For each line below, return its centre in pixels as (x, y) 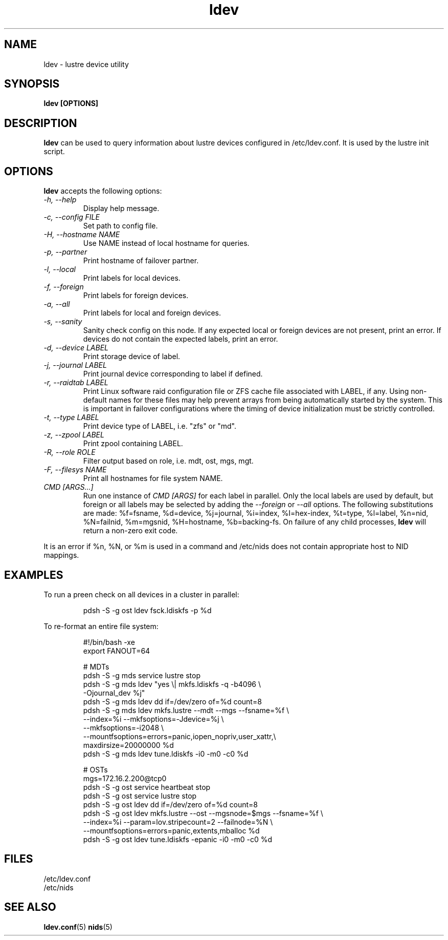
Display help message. (121, 208)
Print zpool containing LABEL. (133, 444)
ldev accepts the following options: (103, 191)
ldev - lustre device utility (86, 64)
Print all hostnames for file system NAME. (153, 478)
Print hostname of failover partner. (141, 261)
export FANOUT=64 (117, 651)
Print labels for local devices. (132, 278)
